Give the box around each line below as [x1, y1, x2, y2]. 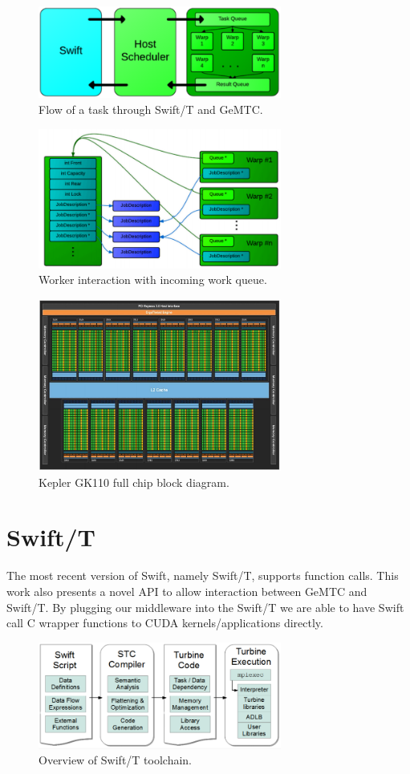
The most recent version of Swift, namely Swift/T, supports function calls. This [6, 567, 399, 584]
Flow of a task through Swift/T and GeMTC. [39, 100, 263, 117]
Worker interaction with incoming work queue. [39, 271, 267, 288]
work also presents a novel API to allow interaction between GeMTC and [6, 582, 367, 599]
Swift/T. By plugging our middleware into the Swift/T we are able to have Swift [6, 598, 404, 615]
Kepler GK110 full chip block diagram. [39, 473, 229, 490]
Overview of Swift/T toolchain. [39, 752, 193, 768]
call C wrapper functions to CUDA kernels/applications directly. [6, 614, 323, 631]
